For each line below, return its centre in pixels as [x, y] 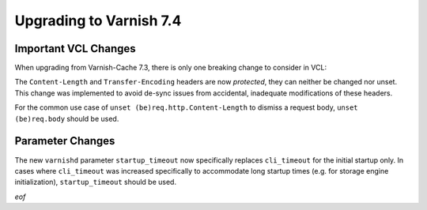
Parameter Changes [65, 141]
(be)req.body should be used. [67, 118]
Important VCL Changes [75, 49]
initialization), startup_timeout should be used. [96, 182]
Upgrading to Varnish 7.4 [98, 21]
